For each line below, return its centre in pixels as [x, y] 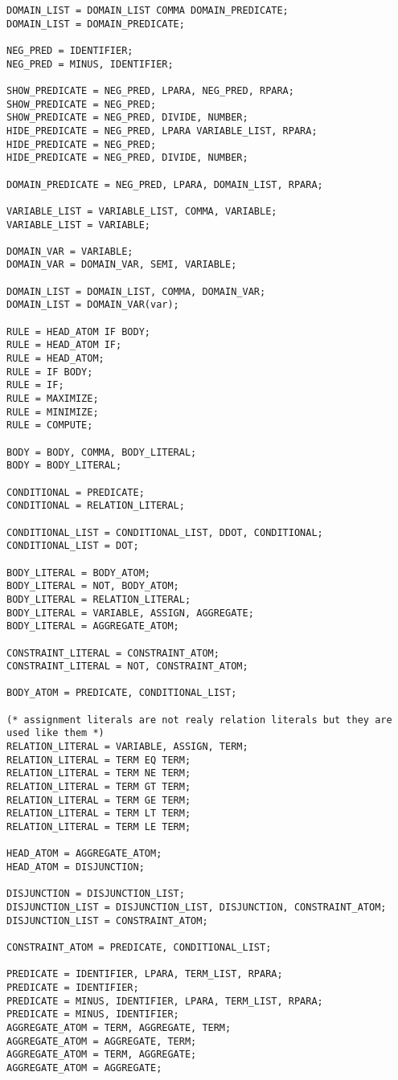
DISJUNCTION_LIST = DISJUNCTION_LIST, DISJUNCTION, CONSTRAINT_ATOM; [197, 907]
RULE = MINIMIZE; [53, 412]
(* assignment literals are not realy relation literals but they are [199, 720]
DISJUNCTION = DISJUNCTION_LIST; [96, 894]
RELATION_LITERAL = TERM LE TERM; [99, 827]
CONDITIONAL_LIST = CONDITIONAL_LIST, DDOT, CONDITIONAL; [165, 532]
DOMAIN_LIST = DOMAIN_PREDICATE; [96, 24]
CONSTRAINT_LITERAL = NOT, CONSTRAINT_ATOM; [127, 667]
